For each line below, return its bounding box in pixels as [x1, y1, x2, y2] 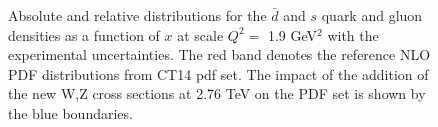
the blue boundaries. [8, 102, 133, 123]
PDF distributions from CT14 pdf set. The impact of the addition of [8, 63, 429, 84]
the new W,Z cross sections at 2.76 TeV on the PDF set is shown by [8, 83, 426, 104]
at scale [177, 24, 224, 45]
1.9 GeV [267, 24, 318, 45]
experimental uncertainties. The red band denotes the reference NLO [8, 44, 431, 65]
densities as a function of [8, 24, 160, 45]
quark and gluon [321, 5, 423, 25]
